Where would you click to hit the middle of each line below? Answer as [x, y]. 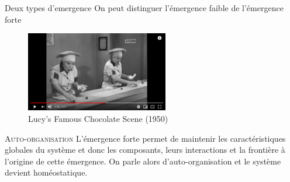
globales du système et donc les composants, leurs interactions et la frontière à [145, 150]
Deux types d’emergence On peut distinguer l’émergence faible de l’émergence [144, 8]
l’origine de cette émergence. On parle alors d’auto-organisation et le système [143, 161]
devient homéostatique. [46, 172]
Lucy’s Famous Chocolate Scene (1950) [98, 119]
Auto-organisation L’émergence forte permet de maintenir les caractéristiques [145, 138]
